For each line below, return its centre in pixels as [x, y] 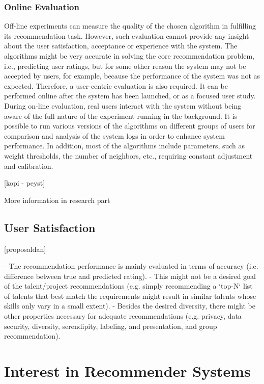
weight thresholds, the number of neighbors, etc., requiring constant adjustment [128, 155]
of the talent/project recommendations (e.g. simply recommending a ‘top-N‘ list [128, 286]
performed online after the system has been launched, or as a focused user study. [130, 96]
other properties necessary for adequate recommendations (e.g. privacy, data [123, 316]
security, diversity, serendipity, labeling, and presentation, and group [111, 326]
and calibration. [29, 165]
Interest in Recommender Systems [127, 371]
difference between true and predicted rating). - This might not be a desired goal [130, 276]
